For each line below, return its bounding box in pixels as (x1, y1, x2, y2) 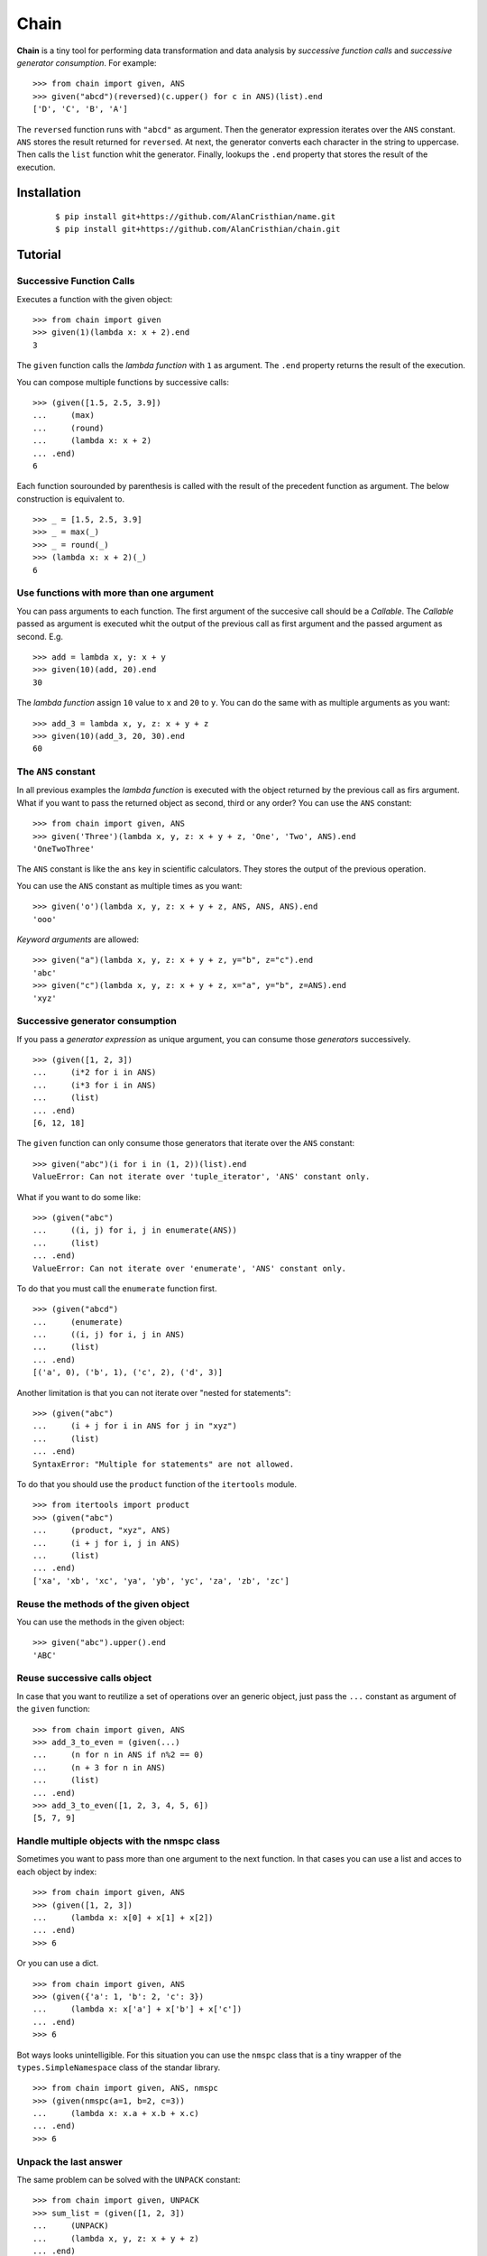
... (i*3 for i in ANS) (32, 1079, 157, 1090)
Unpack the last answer (16, 2155, 123, 2168)
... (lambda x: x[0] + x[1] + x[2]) (32, 1913, 214, 1923)
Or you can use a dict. (16, 1958, 99, 1969)
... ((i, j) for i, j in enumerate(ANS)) (32, 1225, 238, 1235)
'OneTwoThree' (32, 844, 95, 855)
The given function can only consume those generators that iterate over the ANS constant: (16, 1138, 355, 1149)
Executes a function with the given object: (16, 293, 173, 304)
